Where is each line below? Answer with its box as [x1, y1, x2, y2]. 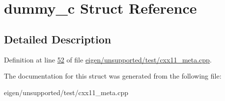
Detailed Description [4, 31, 112, 46]
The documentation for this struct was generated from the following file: [4, 71, 222, 81]
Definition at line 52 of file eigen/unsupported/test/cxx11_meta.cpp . [4, 54, 212, 64]
